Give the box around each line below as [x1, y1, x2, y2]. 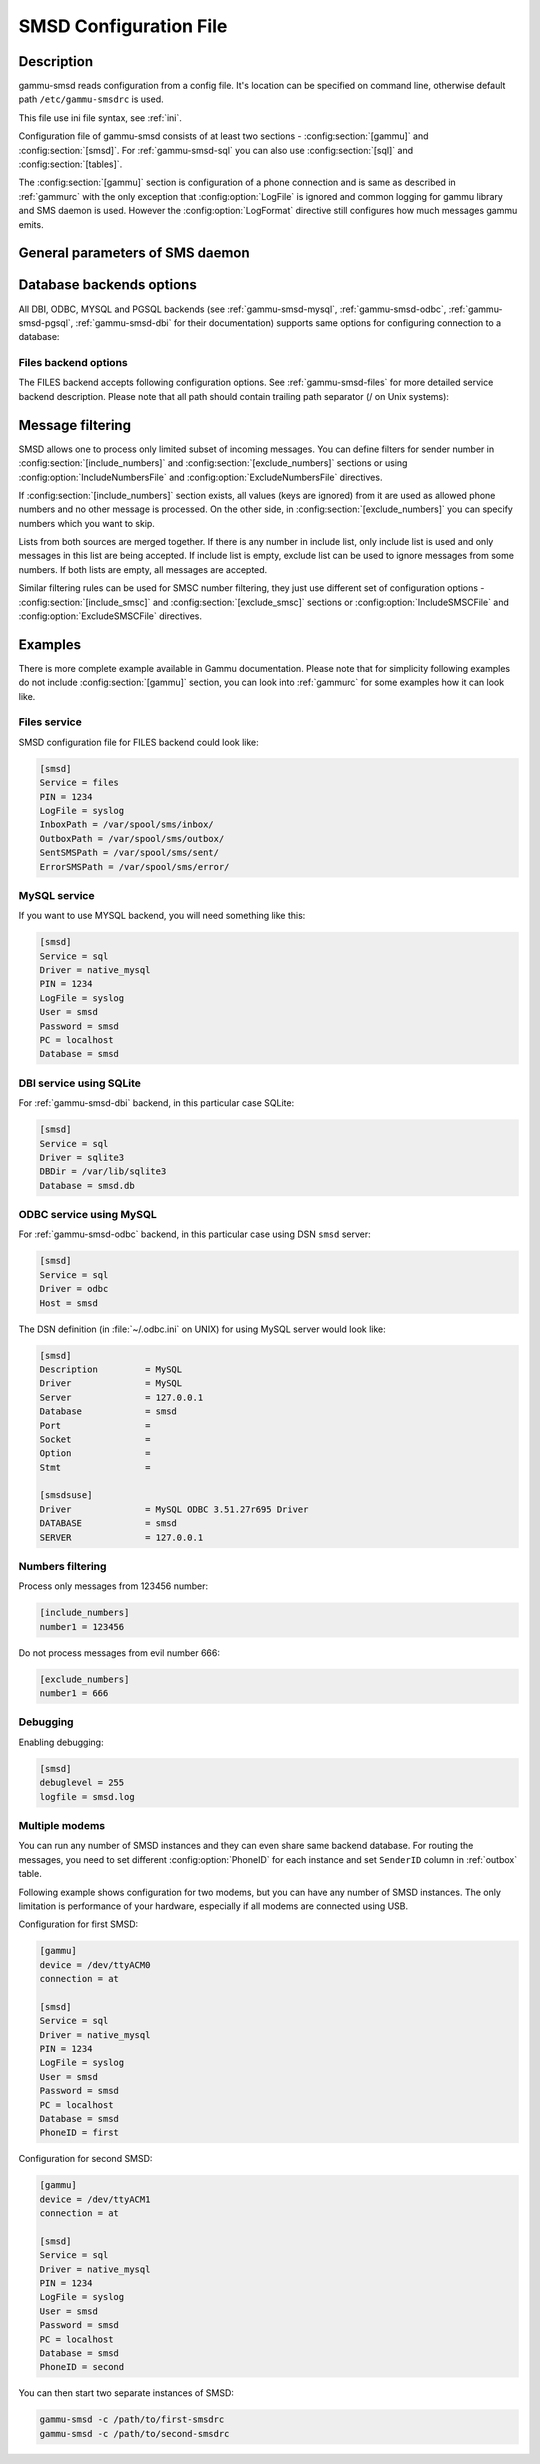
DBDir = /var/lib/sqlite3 [39, 1166, 167, 1177]
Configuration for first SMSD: [18, 1918, 139, 1930]
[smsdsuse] [39, 1490, 93, 1501]
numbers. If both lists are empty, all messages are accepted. [18, 563, 268, 575]
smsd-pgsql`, [18, 316, 74, 329]
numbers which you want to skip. [18, 517, 155, 529]
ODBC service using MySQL [18, 1208, 157, 1222]
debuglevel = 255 [39, 1777, 125, 1789]
